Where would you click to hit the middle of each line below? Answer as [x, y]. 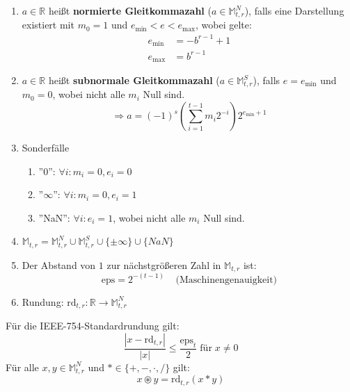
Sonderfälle [46, 148]
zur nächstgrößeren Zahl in [164, 264]
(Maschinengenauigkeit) [226, 280]
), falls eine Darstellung [294, 10]
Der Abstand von [59, 264]
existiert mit [48, 25]
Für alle [22, 367]
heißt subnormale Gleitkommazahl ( [134, 80]
